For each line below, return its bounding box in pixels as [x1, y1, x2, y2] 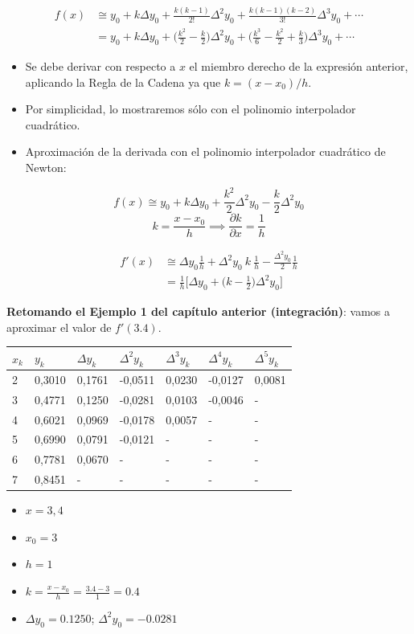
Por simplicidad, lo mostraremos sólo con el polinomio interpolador [25, 100, 356, 117]
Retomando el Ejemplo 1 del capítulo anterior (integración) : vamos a [6, 303, 391, 320]
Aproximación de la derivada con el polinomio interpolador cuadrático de [25, 143, 386, 160]
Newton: [25, 159, 67, 176]
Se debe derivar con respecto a [25, 58, 176, 75]
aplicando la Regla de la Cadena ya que [25, 73, 221, 90]
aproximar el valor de [6, 318, 112, 335]
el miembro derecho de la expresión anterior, [189, 58, 408, 75]
